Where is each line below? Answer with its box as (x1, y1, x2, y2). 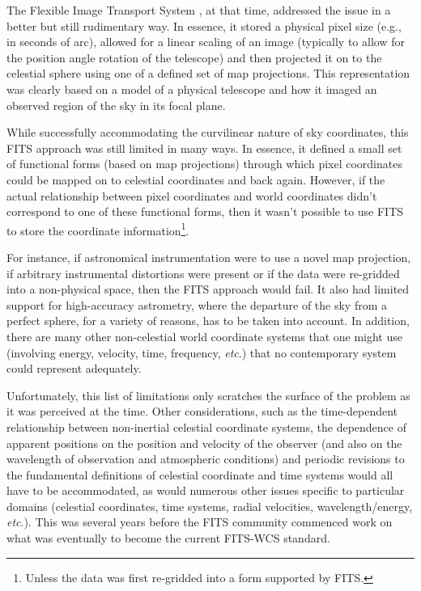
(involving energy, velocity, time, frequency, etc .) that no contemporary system (6, 344, 397, 361)
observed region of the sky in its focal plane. (6, 96, 226, 113)
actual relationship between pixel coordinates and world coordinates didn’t (6, 187, 377, 204)
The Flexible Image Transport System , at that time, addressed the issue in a (6, 2, 391, 18)
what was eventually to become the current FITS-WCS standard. (6, 530, 330, 547)
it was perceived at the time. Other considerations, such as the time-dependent (6, 403, 398, 420)
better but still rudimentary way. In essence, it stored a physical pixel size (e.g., (6, 17, 402, 34)
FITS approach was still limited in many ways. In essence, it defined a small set (6, 139, 402, 156)
